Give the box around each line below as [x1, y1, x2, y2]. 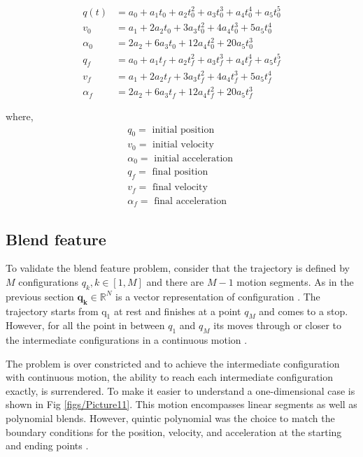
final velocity [152, 182, 208, 193]
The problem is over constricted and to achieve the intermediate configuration [6, 356, 340, 370]
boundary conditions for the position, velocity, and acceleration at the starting [6, 424, 342, 439]
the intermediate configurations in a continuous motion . [6, 333, 248, 347]
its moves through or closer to [213, 318, 342, 333]
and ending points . [6, 438, 89, 453]
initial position [152, 124, 215, 135]
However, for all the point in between [6, 318, 165, 333]
